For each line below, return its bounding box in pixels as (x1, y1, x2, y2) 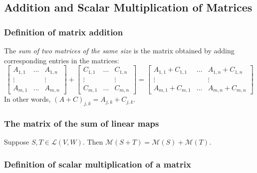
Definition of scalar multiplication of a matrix (4, 158, 191, 170)
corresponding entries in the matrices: (4, 55, 119, 65)
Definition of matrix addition (4, 25, 123, 38)
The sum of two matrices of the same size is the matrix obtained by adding (4, 45, 235, 55)
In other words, (4, 94, 51, 104)
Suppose (4, 137, 29, 147)
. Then (82, 137, 103, 147)
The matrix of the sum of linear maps (4, 117, 159, 129)
